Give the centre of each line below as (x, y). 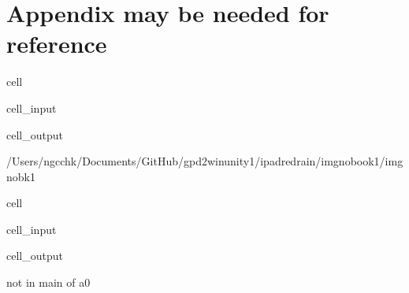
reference (57, 44)
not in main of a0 (48, 282)
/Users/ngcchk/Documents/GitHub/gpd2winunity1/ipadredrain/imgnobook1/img (205, 161)
